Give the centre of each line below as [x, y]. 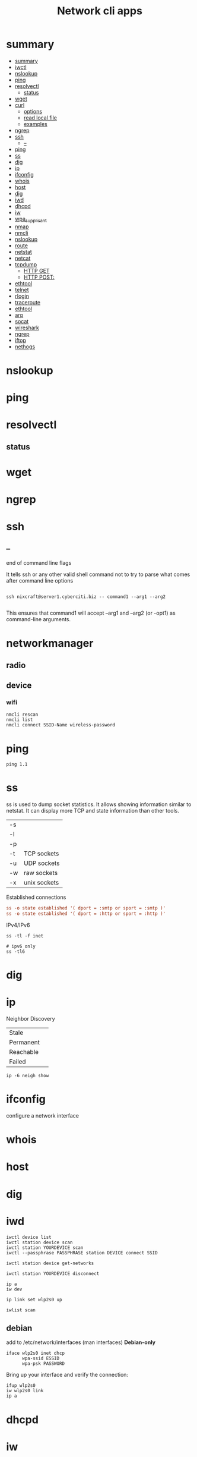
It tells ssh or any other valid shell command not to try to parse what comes [98, 574]
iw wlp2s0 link [25, 1391]
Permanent [25, 1043]
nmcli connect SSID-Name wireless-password [61, 725]
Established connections [36, 897]
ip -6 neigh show [28, 1076]
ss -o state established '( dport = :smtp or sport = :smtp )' [86, 908]
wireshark [27, 328]
